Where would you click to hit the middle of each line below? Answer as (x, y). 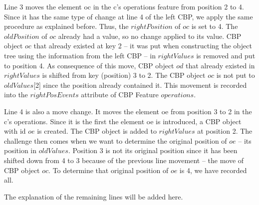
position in (20, 150)
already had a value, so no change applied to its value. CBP (150, 36)
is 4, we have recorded (213, 170)
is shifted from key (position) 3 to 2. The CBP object (124, 75)
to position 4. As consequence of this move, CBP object (89, 65)
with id (15, 131)
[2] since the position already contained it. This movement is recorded (140, 85)
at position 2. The (225, 131)
